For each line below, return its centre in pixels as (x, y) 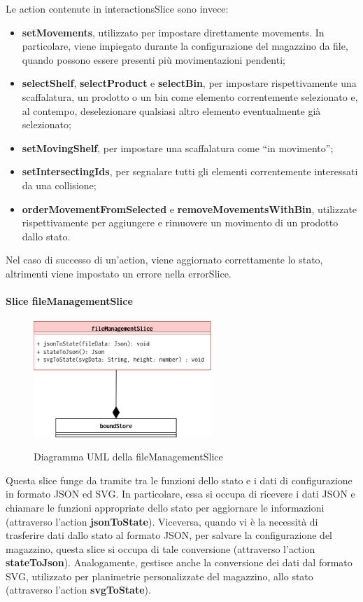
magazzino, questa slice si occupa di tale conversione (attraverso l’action (161, 548)
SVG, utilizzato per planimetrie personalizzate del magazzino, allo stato (159, 576)
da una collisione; (59, 185)
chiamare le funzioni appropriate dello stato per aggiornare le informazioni (165, 507)
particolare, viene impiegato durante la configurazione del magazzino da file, (185, 46)
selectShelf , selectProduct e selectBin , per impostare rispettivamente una (189, 83)
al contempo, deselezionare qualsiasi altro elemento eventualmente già (171, 110)
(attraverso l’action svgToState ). (78, 590)
